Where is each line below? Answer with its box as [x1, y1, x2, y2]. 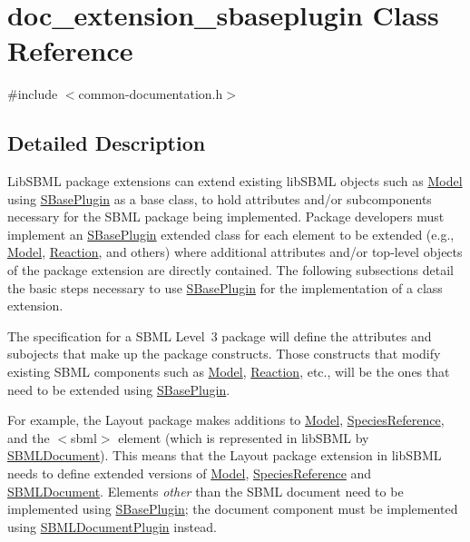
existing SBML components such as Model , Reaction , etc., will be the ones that [7, 362, 450, 381]
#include [7, 84, 58, 103]
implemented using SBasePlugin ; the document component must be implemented [7, 499, 458, 518]
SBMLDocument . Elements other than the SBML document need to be [7, 481, 404, 500]
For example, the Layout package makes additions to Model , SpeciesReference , [7, 410, 445, 429]
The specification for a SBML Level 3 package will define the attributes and [7, 326, 432, 345]
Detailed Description [7, 129, 206, 157]
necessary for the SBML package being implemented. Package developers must [7, 207, 445, 226]
